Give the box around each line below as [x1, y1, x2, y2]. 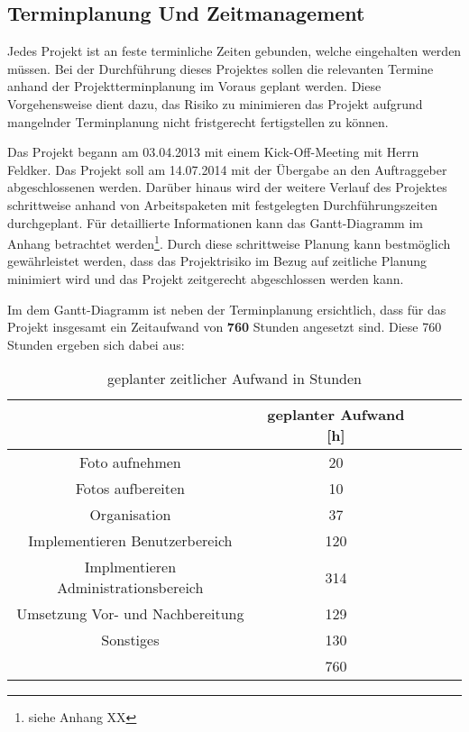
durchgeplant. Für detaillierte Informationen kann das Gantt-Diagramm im [7, 213, 423, 232]
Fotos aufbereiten [75, 478, 186, 499]
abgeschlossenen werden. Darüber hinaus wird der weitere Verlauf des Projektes [7, 178, 447, 197]
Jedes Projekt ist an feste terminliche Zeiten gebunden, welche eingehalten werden [7, 41, 462, 60]
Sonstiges [101, 629, 160, 651]
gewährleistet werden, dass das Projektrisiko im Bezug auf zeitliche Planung [7, 252, 428, 270]
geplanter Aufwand [267, 404, 405, 425]
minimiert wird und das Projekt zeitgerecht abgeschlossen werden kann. [7, 269, 404, 288]
